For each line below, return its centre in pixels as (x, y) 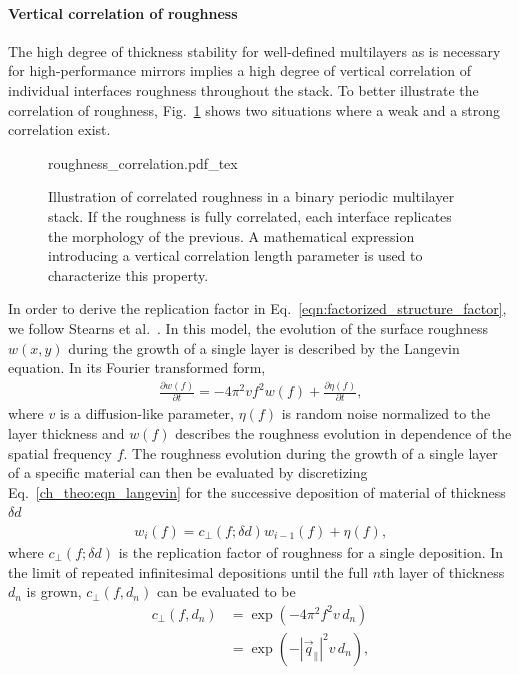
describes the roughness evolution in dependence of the (343, 433)
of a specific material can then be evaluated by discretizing (188, 472)
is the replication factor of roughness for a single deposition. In (311, 552)
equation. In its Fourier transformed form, (137, 367)
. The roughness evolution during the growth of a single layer (310, 452)
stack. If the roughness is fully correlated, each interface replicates (250, 215)
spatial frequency (60, 452)
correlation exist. (59, 129)
